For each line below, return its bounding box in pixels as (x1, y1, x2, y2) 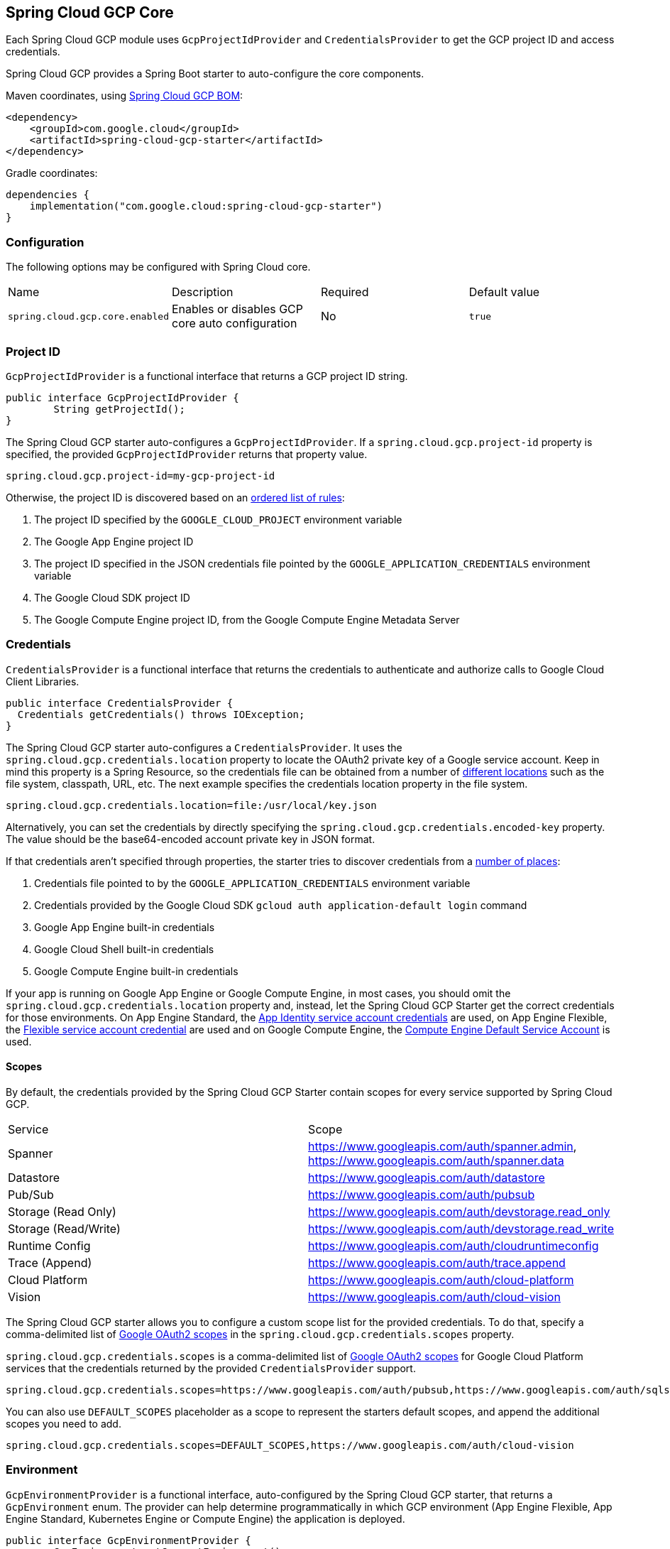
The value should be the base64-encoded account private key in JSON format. (6, 832, 375, 845)
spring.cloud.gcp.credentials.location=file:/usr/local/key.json (6, 799, 377, 811)
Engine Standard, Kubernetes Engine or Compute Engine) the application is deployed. (6, 1512, 405, 1525)
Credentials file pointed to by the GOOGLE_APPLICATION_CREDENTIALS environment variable (34, 876, 471, 889)
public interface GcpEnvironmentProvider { (6, 1534, 251, 1546)
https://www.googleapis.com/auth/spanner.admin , (308, 1138, 577, 1153)
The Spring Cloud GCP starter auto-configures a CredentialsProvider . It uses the (6, 741, 402, 754)
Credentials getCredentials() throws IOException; (17, 708, 305, 720)
